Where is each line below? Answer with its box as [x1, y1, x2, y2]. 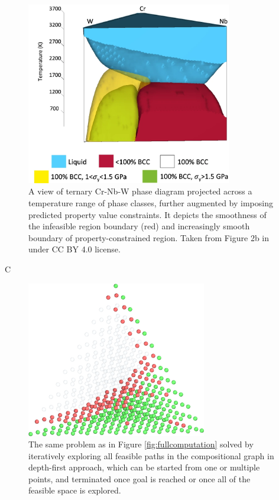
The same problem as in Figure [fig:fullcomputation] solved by [28, 438, 254, 450]
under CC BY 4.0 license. [28, 243, 121, 255]
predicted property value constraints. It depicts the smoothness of [28, 208, 267, 220]
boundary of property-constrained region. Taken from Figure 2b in [28, 231, 270, 243]
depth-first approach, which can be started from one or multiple [28, 461, 260, 473]
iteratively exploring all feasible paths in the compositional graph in [28, 449, 274, 462]
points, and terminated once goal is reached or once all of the [28, 472, 251, 485]
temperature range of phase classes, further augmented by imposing [28, 197, 273, 209]
